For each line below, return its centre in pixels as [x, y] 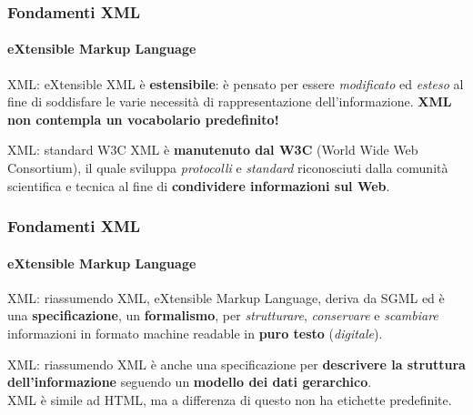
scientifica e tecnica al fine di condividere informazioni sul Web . [199, 185]
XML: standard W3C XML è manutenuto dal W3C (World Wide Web [213, 150]
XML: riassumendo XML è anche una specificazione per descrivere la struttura [236, 364]
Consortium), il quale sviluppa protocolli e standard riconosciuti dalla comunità [228, 168]
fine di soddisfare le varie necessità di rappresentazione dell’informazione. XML [230, 101]
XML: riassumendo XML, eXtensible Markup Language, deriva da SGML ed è [226, 297]
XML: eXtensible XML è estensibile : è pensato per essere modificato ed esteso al [236, 83]
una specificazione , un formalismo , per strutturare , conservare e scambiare [223, 315]
